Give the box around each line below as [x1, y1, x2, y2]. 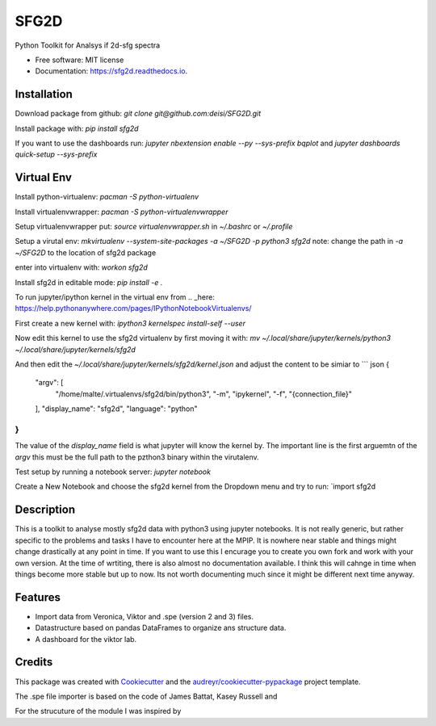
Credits [15, 655, 53, 669]
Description [15, 503, 76, 517]
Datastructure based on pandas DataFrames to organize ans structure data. [35, 623, 287, 633]
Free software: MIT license [35, 55, 124, 65]
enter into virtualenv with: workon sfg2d [15, 262, 149, 272]
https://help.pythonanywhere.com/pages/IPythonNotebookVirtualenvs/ [15, 304, 252, 313]
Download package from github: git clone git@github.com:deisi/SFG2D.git [15, 109, 262, 119]
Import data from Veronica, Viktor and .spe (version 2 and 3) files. [35, 611, 254, 621]
